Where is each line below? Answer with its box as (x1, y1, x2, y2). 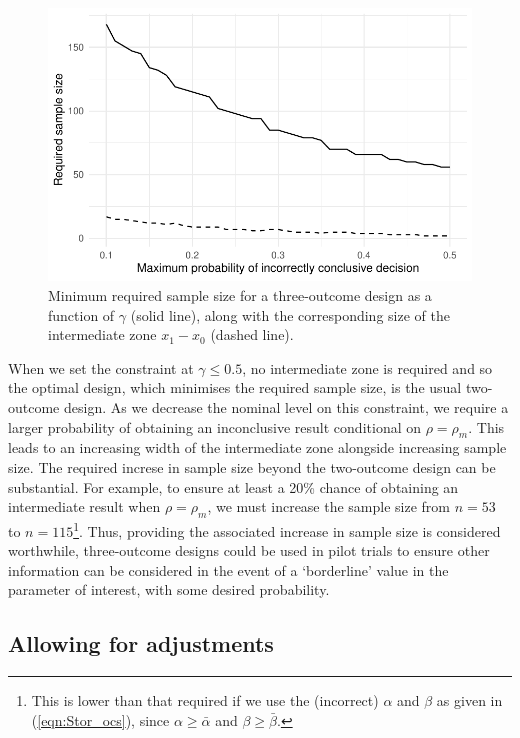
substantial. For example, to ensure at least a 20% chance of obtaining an (8, 476, 459, 497)
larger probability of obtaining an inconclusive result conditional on (8, 416, 421, 437)
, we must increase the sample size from (207, 496, 451, 517)
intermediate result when (8, 496, 161, 517)
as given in (436, 690, 503, 711)
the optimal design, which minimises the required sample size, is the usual (8, 377, 462, 398)
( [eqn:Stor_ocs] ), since (31, 709, 170, 730)
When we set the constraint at (8, 357, 194, 378)
